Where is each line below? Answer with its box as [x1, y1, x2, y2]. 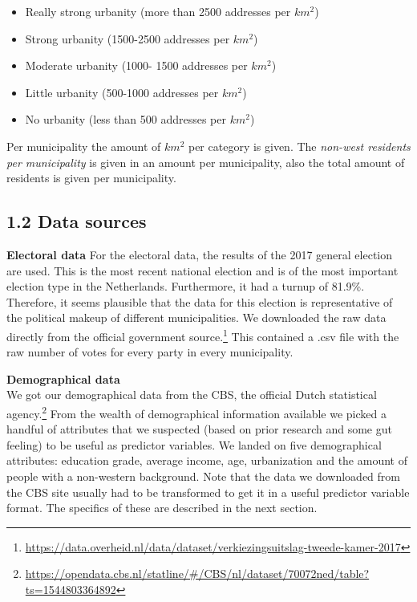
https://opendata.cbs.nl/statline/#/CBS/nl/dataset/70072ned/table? [25, 565, 370, 582]
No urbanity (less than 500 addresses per [25, 111, 226, 128]
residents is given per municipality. [6, 169, 176, 186]
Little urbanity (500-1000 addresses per [25, 83, 219, 100]
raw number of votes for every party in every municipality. [6, 344, 294, 360]
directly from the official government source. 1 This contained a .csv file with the [6, 325, 399, 344]
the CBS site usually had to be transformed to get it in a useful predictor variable [6, 483, 410, 500]
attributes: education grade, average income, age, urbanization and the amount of [6, 452, 407, 469]
